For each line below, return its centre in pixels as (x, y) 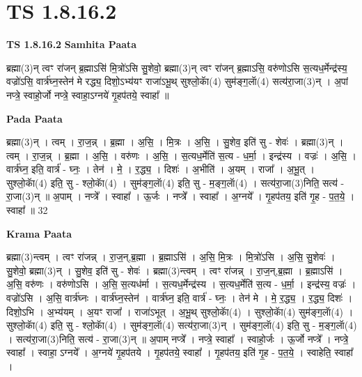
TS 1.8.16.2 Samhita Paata (72, 44)
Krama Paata (39, 233)
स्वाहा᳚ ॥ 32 (27, 210)
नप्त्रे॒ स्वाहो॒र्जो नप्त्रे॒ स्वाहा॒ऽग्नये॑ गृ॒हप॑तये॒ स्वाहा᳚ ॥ (88, 94)
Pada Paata (34, 118)
